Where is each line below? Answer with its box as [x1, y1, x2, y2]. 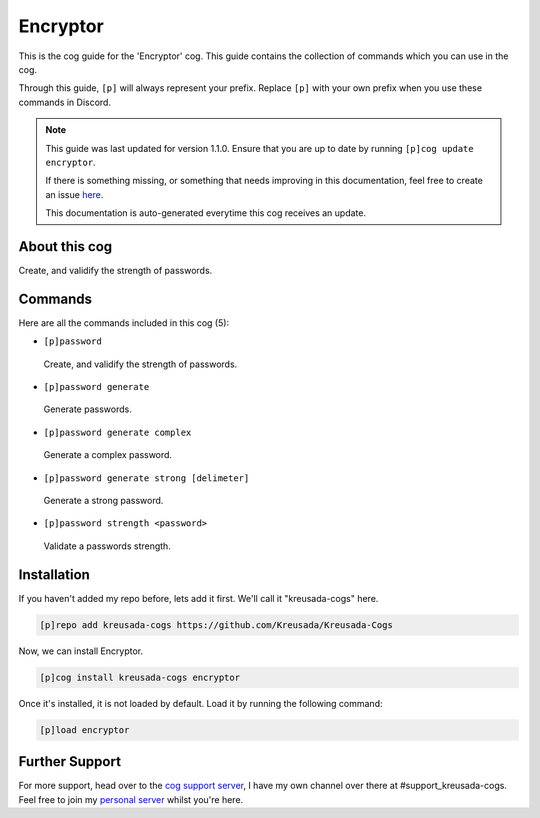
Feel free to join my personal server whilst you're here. [18, 793, 244, 805]
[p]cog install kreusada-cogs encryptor [39, 671, 240, 683]
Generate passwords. [43, 403, 132, 415]
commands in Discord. [18, 96, 112, 108]
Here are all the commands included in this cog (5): [18, 316, 230, 329]
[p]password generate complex [43, 426, 192, 438]
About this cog [18, 238, 113, 255]
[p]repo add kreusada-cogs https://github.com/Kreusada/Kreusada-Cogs [39, 619, 394, 630]
